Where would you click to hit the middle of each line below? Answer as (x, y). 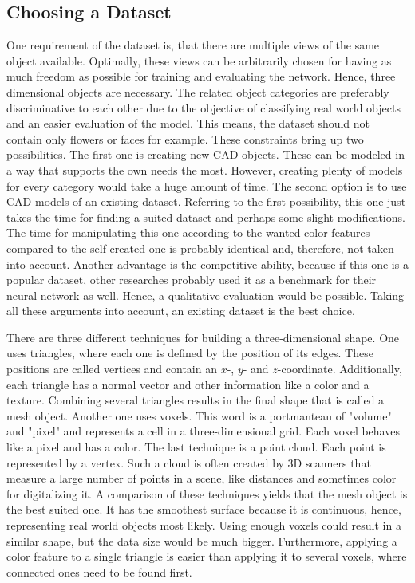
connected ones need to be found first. (99, 571)
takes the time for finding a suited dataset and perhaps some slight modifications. (206, 217)
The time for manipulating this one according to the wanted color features (188, 232)
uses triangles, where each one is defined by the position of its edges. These (190, 353)
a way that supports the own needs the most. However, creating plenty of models (205, 169)
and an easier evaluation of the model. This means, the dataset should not (188, 123)
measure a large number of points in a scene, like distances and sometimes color (202, 478)
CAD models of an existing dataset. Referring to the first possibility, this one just (206, 201)
